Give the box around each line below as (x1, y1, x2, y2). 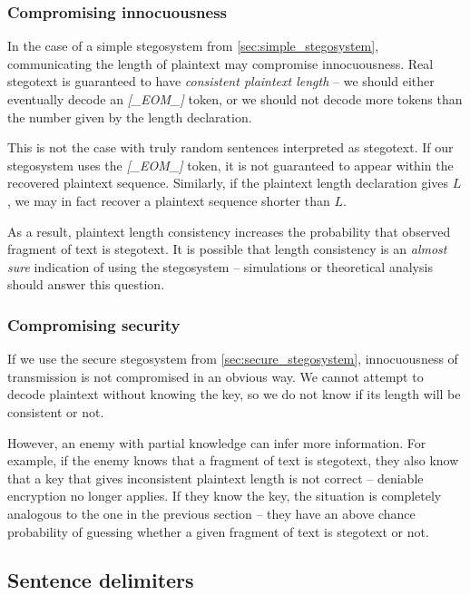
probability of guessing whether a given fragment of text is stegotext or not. (7, 522, 429, 541)
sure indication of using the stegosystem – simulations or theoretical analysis (7, 257, 433, 276)
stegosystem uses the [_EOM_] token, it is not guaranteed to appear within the (7, 155, 454, 174)
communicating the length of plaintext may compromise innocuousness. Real (7, 54, 434, 73)
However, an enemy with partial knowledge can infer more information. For (7, 433, 426, 452)
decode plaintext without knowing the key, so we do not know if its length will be (7, 385, 461, 404)
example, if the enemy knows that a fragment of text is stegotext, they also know (7, 451, 459, 470)
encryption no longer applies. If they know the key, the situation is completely (7, 486, 442, 505)
